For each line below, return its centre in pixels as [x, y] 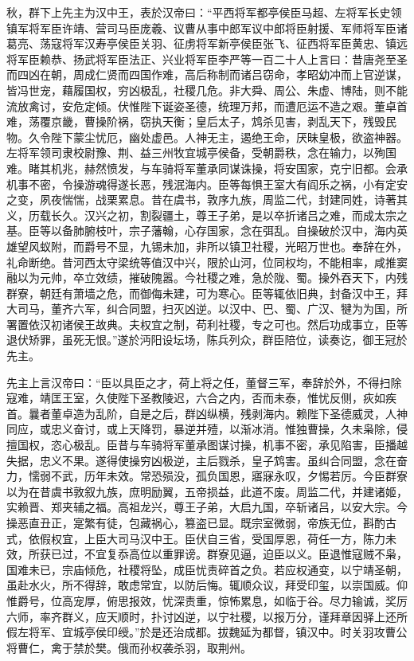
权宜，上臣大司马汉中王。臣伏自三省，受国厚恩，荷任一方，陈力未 [223, 538]
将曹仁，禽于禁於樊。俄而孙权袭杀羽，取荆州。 [129, 647]
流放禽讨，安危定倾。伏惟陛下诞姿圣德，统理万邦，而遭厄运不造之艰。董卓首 [207, 106]
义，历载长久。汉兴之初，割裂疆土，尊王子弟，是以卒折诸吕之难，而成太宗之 [207, 215]
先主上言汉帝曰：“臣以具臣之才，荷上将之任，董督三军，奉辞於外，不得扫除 [204, 382]
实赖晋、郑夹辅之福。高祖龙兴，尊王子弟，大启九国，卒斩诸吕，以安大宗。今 [207, 507]
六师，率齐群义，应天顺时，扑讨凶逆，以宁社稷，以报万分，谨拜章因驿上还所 [207, 616]
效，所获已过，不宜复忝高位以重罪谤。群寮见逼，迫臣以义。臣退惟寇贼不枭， [207, 554]
